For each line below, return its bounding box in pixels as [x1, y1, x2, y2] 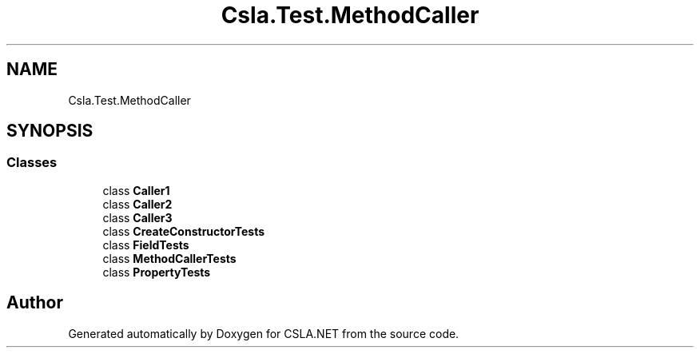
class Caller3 [102, 210, 173, 225]
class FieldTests [102, 237, 189, 252]
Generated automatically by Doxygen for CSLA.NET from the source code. [68, 326, 459, 340]
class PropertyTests [102, 265, 211, 279]
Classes [6, 154, 58, 171]
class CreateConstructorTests [102, 224, 265, 238]
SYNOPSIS [6, 121, 93, 141]
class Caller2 [102, 197, 173, 211]
